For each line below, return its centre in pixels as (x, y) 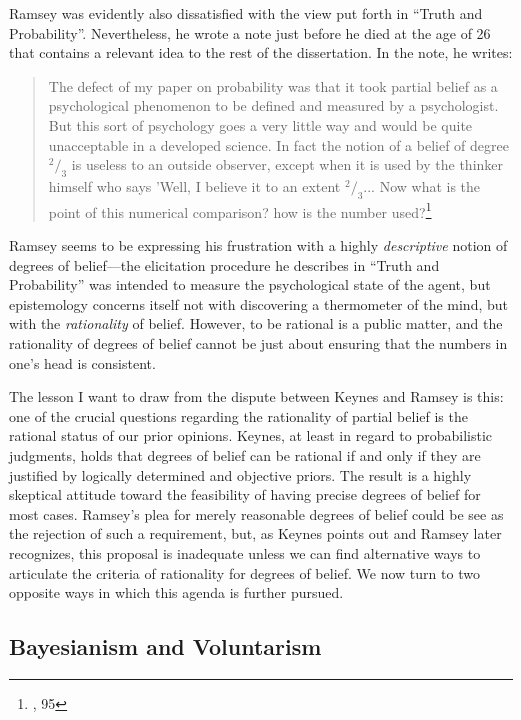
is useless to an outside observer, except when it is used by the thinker (287, 164)
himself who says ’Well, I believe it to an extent (194, 185)
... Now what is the (422, 185)
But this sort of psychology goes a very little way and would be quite (260, 124)
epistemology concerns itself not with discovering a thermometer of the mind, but (258, 303)
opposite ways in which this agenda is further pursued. (176, 592)
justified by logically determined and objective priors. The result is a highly (240, 474)
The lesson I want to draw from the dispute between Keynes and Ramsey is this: (256, 396)
